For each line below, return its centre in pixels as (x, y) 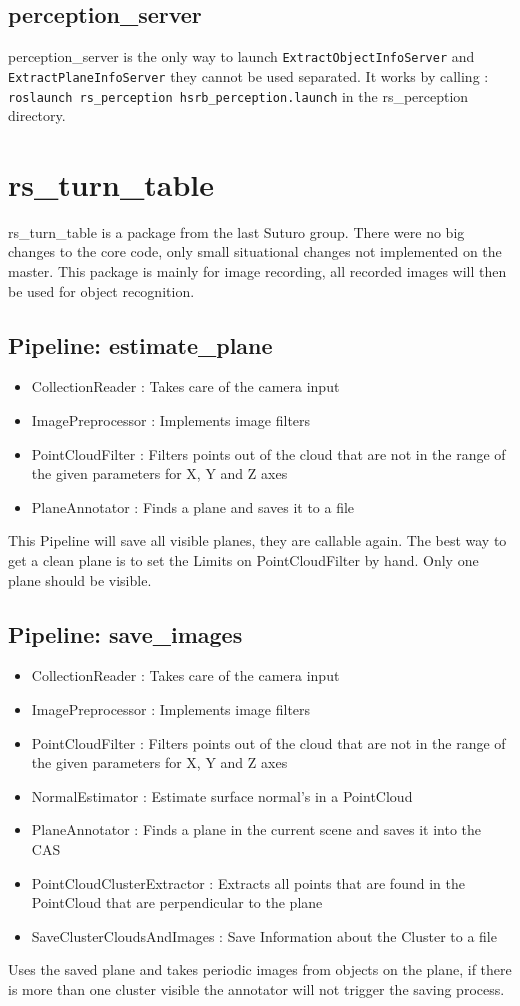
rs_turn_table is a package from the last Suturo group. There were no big (236, 231)
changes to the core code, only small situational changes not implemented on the (255, 251)
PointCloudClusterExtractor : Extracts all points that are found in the (248, 882)
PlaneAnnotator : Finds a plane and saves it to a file (193, 506)
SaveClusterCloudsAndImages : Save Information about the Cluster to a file (264, 935)
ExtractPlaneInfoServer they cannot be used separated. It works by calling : (248, 75)
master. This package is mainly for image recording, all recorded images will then (257, 271)
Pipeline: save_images (125, 633)
